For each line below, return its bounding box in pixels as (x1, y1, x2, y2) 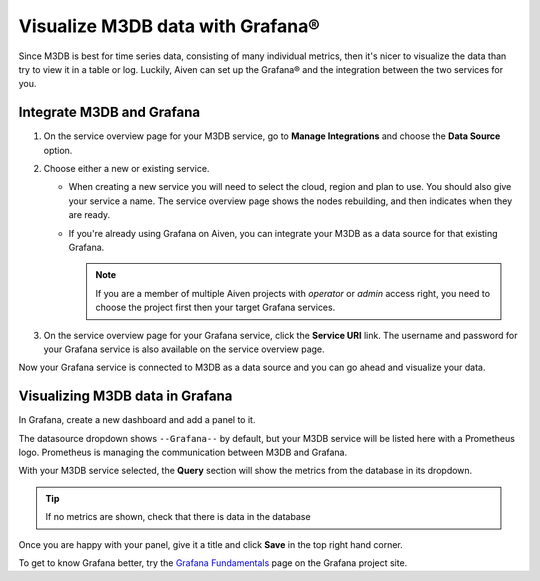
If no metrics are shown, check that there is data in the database (45, 511, 311, 523)
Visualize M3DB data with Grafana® (18, 15, 320, 37)
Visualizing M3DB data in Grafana (18, 388, 233, 405)
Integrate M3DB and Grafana (18, 104, 200, 121)
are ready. (68, 209, 111, 221)
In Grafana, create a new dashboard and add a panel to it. (18, 414, 256, 426)
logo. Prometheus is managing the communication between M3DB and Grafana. (18, 446, 348, 458)
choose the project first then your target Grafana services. (95, 301, 336, 314)
